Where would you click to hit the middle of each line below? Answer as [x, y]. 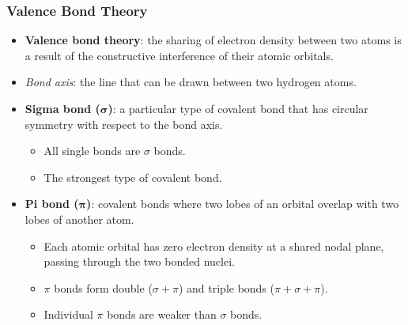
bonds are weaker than [162, 314]
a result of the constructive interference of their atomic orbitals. [179, 55]
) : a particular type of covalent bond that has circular [238, 108]
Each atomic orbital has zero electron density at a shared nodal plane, [214, 246]
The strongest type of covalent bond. [133, 177]
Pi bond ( [52, 204]
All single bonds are [92, 151]
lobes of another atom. [79, 219]
